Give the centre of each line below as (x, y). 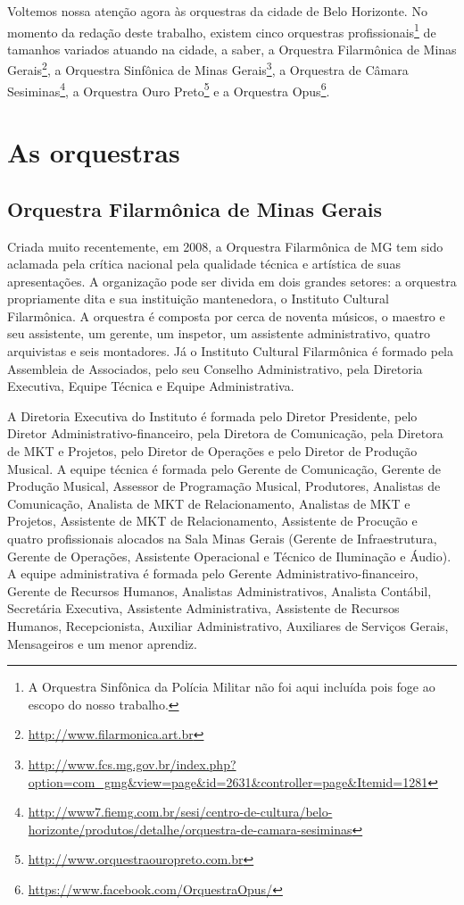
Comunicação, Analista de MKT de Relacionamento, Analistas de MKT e (209, 503)
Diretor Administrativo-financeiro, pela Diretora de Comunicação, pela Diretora (225, 433)
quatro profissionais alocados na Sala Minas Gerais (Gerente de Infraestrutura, (222, 539)
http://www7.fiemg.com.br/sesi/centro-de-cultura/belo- (180, 812)
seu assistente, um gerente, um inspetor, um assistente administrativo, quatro (219, 333)
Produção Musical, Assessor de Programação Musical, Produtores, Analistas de (224, 486)
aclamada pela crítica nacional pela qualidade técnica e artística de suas (204, 264)
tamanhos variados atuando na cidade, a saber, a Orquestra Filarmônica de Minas (232, 49)
